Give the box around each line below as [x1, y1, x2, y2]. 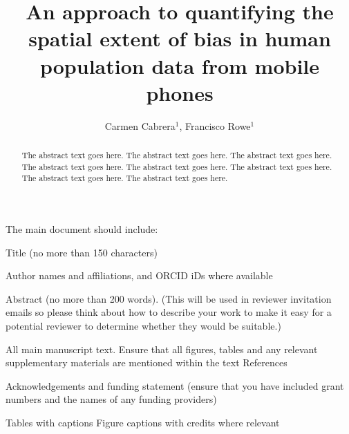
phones [146, 78, 214, 106]
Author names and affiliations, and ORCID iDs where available [6, 268, 273, 283]
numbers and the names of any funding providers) [6, 392, 217, 406]
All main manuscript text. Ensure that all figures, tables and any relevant [6, 341, 318, 356]
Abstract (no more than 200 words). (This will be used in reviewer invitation [6, 291, 332, 305]
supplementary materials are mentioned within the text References [6, 355, 287, 370]
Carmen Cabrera [104, 118, 176, 133]
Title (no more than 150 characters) [6, 245, 158, 259]
